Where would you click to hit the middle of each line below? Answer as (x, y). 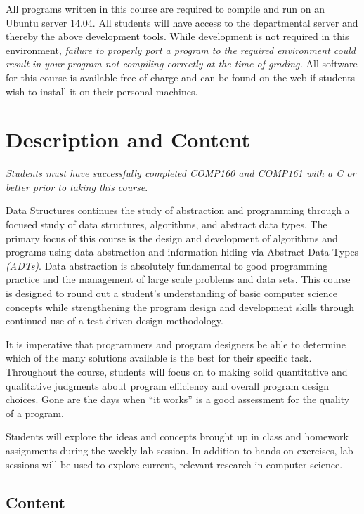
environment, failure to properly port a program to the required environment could (181, 50)
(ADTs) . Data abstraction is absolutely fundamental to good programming (167, 265)
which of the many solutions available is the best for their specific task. (159, 358)
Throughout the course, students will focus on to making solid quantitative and (177, 371)
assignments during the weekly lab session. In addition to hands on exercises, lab (180, 450)
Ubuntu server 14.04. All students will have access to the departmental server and (182, 22)
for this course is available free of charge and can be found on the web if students (181, 77)
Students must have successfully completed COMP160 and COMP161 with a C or (181, 173)
